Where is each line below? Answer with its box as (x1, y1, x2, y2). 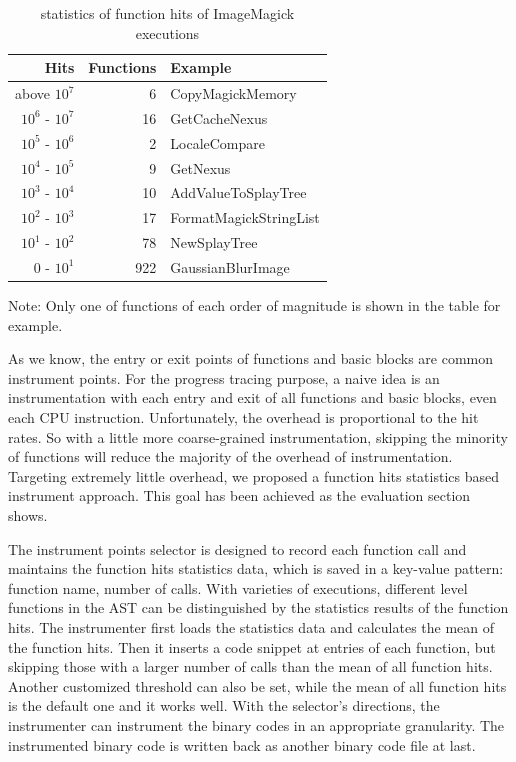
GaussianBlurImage (170, 256, 290, 277)
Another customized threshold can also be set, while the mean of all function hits (8, 675, 507, 696)
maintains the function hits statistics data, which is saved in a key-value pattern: (8, 558, 504, 579)
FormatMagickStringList (170, 207, 320, 228)
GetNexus (170, 157, 231, 178)
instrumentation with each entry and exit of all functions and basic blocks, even (8, 387, 497, 408)
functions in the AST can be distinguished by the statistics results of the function (8, 597, 509, 618)
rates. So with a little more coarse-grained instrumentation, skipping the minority (8, 426, 508, 447)
